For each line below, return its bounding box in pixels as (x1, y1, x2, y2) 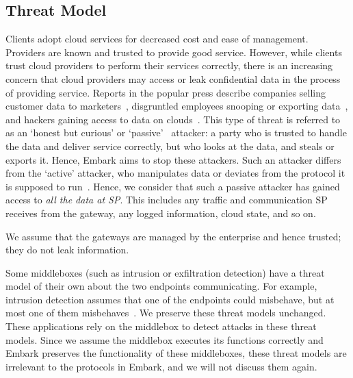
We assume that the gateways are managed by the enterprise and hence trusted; (5, 229, 341, 243)
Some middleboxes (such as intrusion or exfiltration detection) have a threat (5, 265, 325, 279)
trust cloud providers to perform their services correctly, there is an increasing (5, 58, 333, 73)
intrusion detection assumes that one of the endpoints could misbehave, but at (5, 292, 335, 306)
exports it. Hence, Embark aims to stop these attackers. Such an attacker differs (5, 152, 341, 166)
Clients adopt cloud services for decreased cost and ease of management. (5, 32, 309, 46)
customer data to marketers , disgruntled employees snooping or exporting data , (5, 99, 348, 113)
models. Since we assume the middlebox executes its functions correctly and (5, 332, 324, 346)
